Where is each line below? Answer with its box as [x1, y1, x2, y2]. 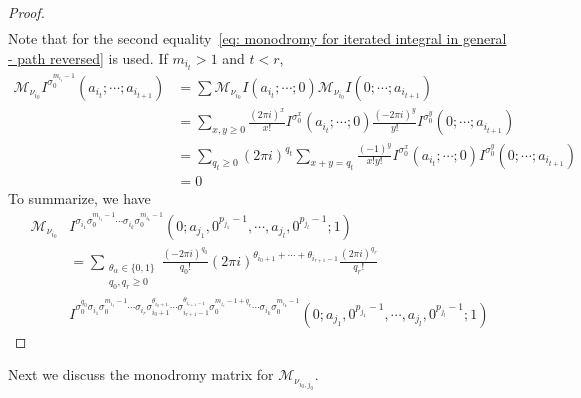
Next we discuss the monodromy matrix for [8, 364, 274, 385]
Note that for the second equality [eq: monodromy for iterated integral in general [8, 28, 507, 49]
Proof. [8, 2, 45, 22]
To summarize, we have [8, 188, 151, 209]
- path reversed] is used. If [8, 47, 168, 68]
